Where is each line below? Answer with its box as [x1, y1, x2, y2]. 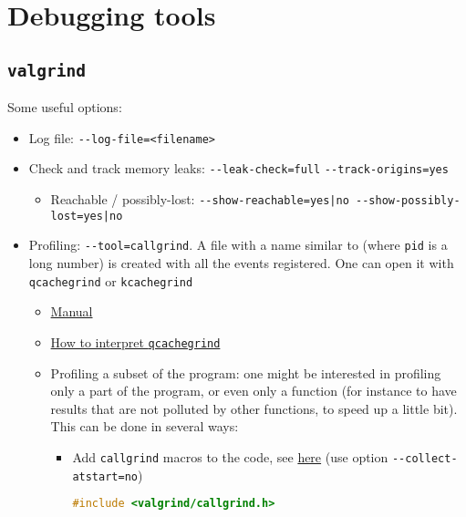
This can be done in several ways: [50, 417, 239, 436]
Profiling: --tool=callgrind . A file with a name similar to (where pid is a [28, 235, 448, 254]
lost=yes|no [50, 209, 123, 222]
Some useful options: [7, 98, 122, 117]
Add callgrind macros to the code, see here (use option [72, 447, 388, 466]
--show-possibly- [355, 194, 461, 208]
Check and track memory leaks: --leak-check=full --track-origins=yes [28, 159, 449, 178]
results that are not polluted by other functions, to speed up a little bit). [50, 398, 458, 418]
